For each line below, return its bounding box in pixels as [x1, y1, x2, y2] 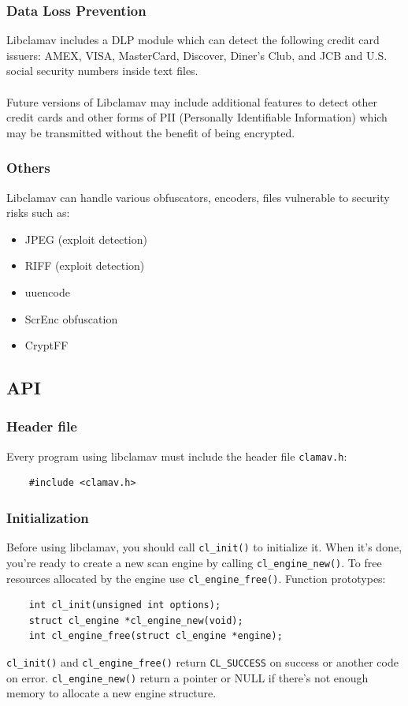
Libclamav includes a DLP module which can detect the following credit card [6, 32, 380, 48]
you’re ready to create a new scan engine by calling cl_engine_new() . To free [6, 554, 382, 570]
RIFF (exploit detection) [24, 257, 145, 274]
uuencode [24, 283, 70, 300]
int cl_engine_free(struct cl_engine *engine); [28, 630, 283, 642]
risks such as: [6, 204, 70, 221]
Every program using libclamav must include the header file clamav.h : [6, 447, 347, 464]
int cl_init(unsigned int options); [28, 600, 221, 611]
